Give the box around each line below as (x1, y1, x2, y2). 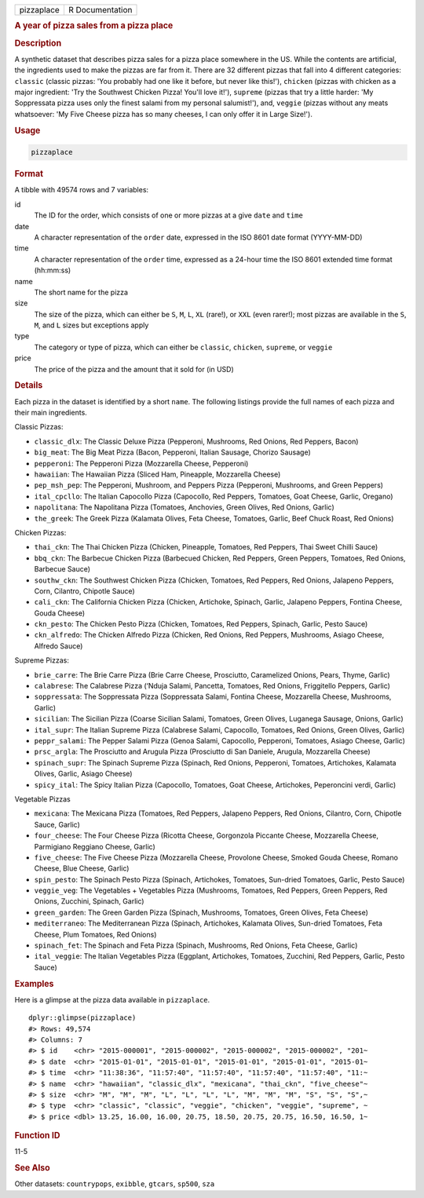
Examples (14, 978, 54, 989)
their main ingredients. (14, 408, 88, 418)
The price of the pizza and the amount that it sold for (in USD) (34, 364, 235, 374)
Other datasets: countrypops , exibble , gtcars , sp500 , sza (14, 1179, 215, 1189)
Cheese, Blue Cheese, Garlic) (34, 864, 130, 873)
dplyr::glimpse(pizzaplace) (28, 1014, 137, 1022)
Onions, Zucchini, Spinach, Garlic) (34, 897, 144, 906)
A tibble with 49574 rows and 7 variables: (14, 185, 149, 195)
